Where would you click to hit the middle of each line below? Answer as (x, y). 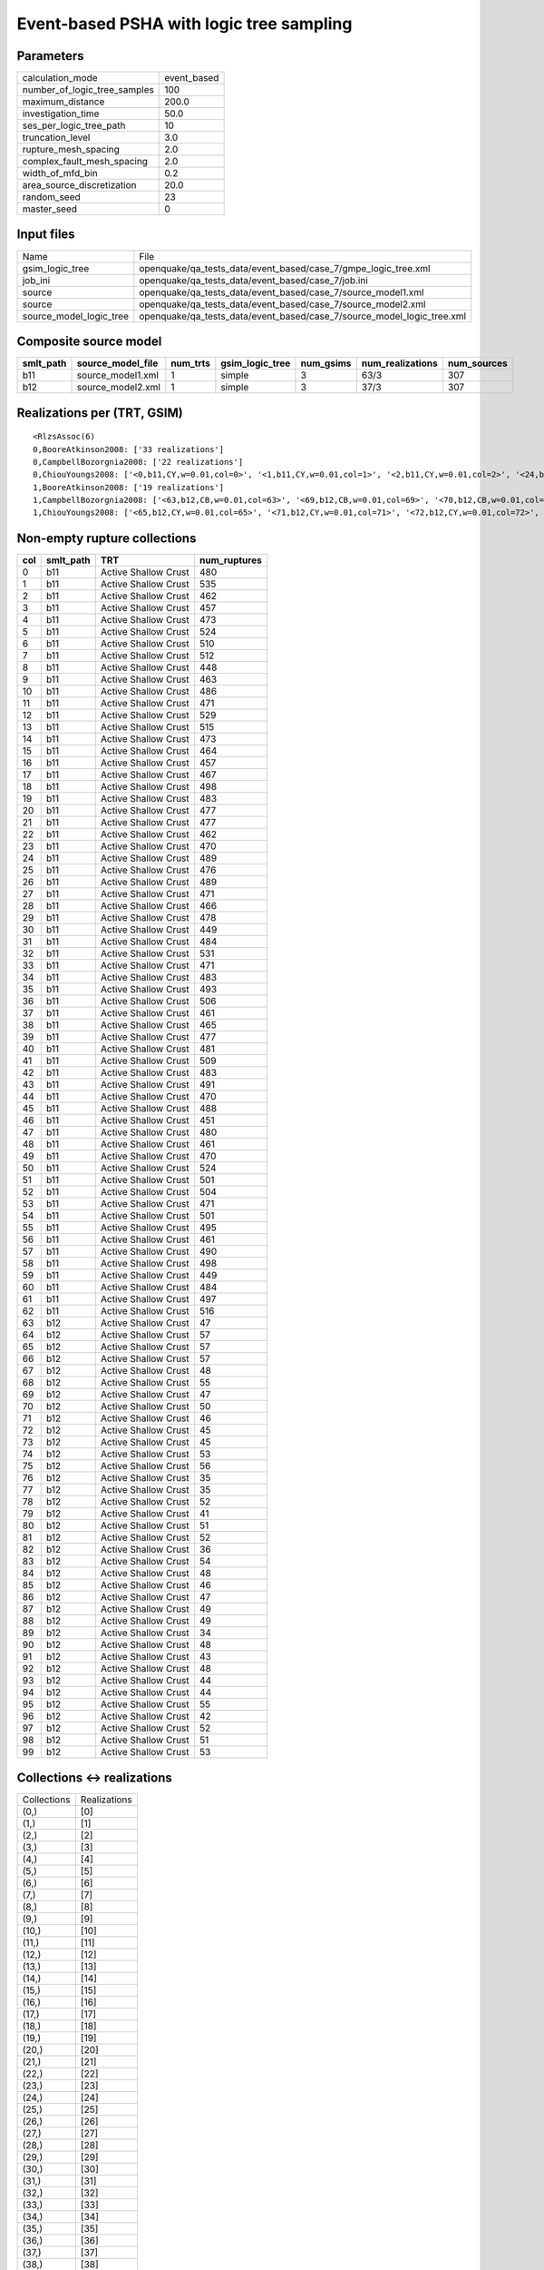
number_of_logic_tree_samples (88, 90)
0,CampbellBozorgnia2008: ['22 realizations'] (138, 462)
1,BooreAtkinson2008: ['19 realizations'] (129, 487)
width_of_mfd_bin (60, 173)
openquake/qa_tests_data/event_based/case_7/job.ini (254, 280)
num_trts (190, 363)
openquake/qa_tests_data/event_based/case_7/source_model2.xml (282, 304)
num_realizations (400, 363)
